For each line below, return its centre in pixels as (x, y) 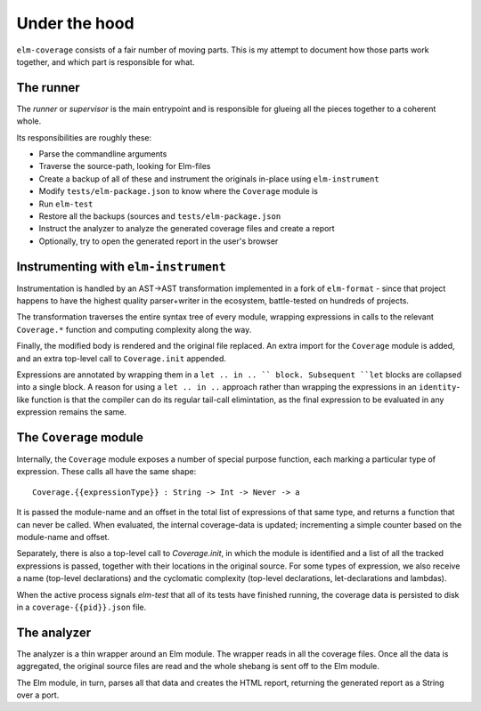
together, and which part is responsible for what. (106, 61)
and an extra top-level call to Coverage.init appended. (122, 358)
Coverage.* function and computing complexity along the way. (134, 329)
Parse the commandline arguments (103, 154)
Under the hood (75, 23)
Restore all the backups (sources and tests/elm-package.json (160, 216)
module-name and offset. (63, 537)
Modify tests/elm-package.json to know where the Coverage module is (178, 191)
